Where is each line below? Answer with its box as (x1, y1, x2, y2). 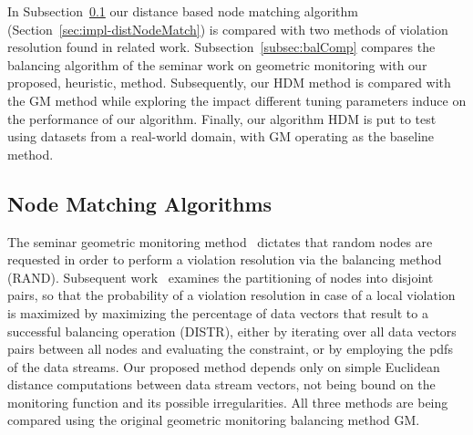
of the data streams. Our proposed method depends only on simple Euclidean (7, 357, 440, 376)
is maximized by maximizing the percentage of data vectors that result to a (7, 303, 428, 322)
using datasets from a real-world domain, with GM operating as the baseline (7, 127, 435, 146)
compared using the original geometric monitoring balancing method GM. (7, 410, 420, 430)
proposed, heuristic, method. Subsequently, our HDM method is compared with (7, 73, 451, 92)
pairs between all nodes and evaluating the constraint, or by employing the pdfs (7, 339, 453, 358)
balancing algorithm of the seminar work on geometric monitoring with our (7, 55, 427, 74)
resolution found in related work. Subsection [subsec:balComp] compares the (7, 37, 436, 57)
